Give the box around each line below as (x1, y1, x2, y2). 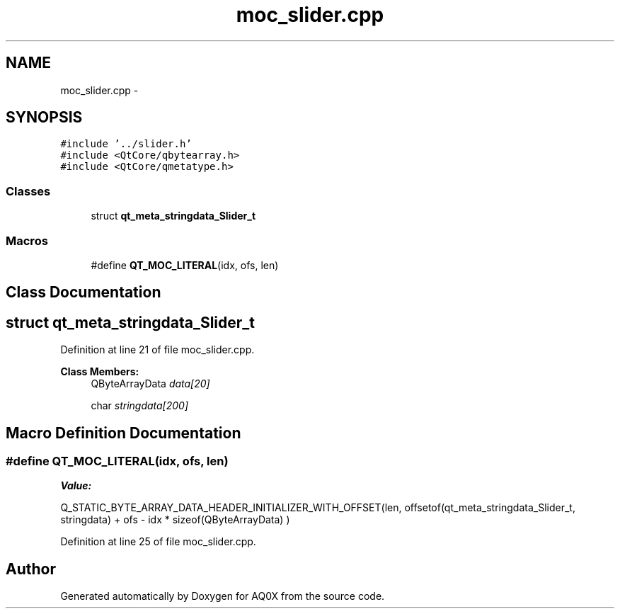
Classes (6, 183, 51, 198)
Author (6, 559, 56, 578)
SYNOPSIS (6, 108, 83, 127)
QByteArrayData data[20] (91, 377, 210, 390)
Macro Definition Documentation (6, 423, 241, 442)
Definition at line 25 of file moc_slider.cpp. (60, 535, 256, 548)
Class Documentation (6, 283, 161, 302)
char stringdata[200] (91, 399, 189, 412)
